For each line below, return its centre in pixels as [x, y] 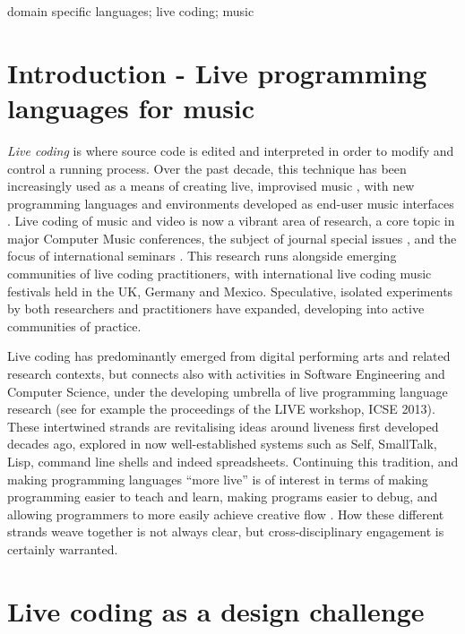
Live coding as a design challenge [216, 610]
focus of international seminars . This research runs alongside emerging [202, 256]
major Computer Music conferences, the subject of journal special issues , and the [232, 238]
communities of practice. [74, 326]
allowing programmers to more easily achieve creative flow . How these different [226, 514]
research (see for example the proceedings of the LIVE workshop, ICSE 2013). [221, 409]
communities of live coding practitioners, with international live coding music [220, 274]
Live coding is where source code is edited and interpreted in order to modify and [231, 150]
